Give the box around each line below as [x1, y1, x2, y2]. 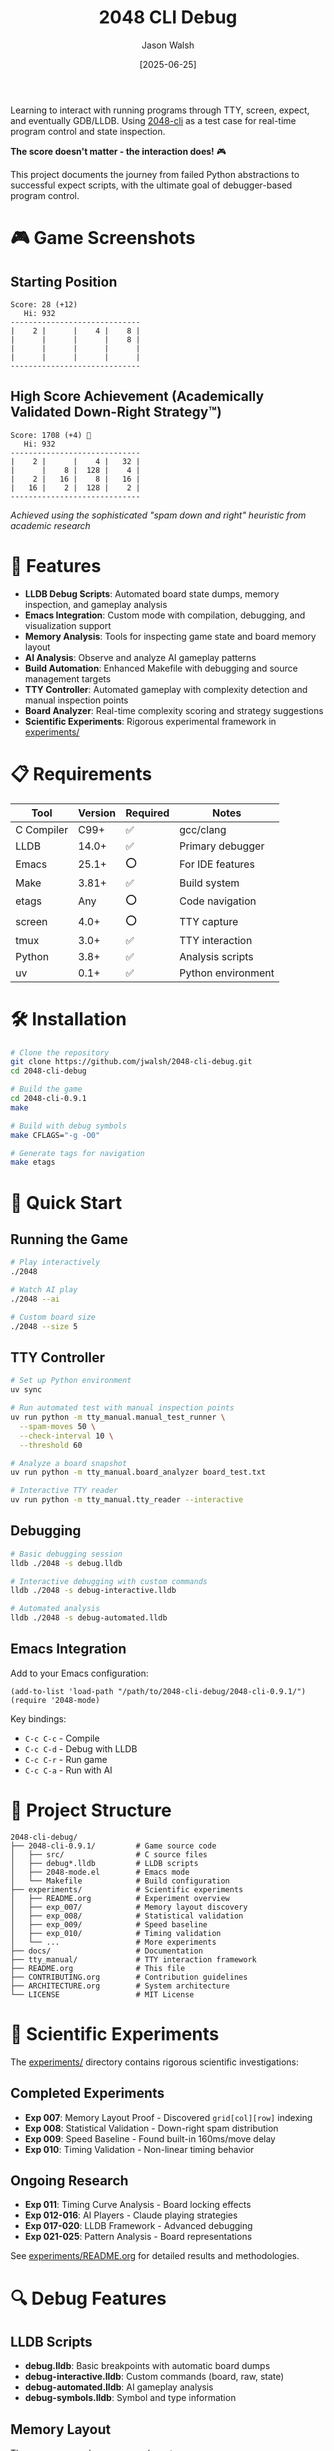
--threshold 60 [19, 1440, 83, 1450]
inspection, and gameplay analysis [24, 598, 168, 610]
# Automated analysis [10, 1604, 101, 1614]
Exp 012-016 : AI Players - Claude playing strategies [24, 2209, 238, 2221]
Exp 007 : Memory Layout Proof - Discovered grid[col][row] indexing [24, 2111, 313, 2123]
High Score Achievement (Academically [10, 388, 265, 405]
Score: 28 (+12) [10, 299, 78, 310]
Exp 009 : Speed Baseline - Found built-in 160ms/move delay [24, 2132, 276, 2145]
